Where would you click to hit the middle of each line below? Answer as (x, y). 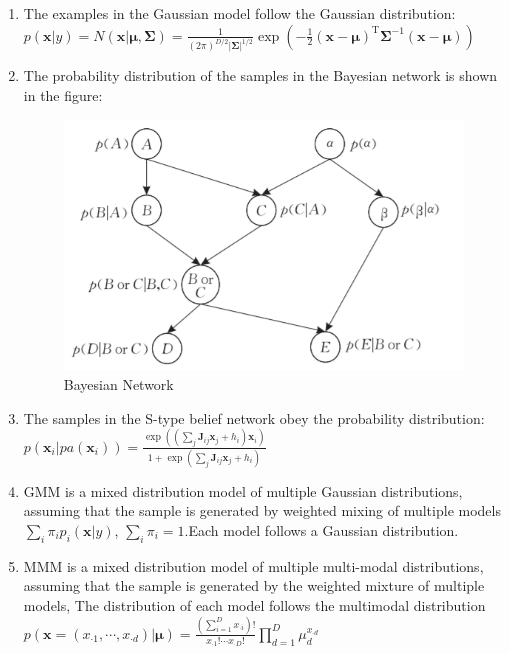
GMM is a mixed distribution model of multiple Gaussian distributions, (243, 490)
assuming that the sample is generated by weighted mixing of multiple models (262, 510)
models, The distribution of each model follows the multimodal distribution (254, 605)
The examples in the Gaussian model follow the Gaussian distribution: (239, 13)
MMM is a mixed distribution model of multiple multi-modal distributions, (253, 565)
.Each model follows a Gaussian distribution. (321, 530)
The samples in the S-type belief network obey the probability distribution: (254, 417)
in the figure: (63, 95)
